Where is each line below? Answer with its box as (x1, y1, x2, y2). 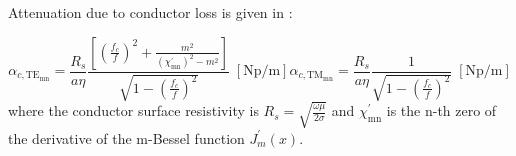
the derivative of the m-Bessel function (8, 127, 245, 148)
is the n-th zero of (386, 100, 497, 121)
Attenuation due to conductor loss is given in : (8, 2, 293, 22)
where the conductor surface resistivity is (8, 100, 259, 121)
